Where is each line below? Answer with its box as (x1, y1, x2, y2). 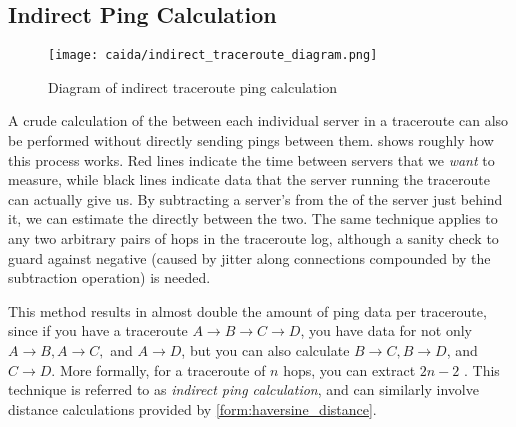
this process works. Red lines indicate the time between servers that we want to (8, 149, 495, 170)
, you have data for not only (300, 320, 472, 341)
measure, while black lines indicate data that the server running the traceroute (8, 169, 490, 190)
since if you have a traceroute (8, 320, 188, 341)
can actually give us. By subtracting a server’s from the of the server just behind (8, 188, 503, 209)
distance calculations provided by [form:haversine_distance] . (8, 398, 377, 419)
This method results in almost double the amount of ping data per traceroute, (8, 300, 487, 321)
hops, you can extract (283, 359, 416, 380)
